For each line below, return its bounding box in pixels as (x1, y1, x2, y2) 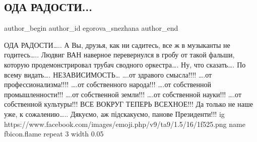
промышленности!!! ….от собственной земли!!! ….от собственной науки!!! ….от (4, 89, 242, 99)
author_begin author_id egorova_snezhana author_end (4, 23, 178, 33)
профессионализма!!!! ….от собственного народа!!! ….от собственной (4, 79, 211, 90)
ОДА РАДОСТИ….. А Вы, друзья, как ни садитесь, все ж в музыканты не (4, 39, 230, 50)
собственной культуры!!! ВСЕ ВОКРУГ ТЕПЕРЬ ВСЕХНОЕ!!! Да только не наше (4, 99, 253, 109)
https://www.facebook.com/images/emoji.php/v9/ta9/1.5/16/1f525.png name (4, 118, 245, 129)
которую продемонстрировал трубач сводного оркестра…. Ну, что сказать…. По (4, 59, 246, 69)
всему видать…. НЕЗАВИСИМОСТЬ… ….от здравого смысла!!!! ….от (4, 69, 212, 80)
